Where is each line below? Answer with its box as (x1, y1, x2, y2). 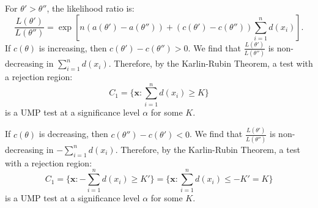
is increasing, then (39, 41, 107, 54)
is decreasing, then (39, 127, 108, 140)
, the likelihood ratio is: (46, 2, 135, 14)
